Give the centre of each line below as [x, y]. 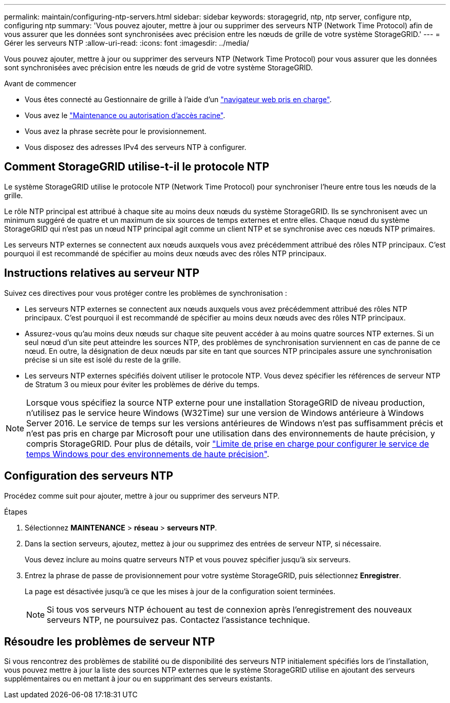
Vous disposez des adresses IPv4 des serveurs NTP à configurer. [136, 147]
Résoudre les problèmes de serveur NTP [110, 641]
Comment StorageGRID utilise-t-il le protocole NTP [137, 167]
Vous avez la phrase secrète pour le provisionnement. [116, 131]
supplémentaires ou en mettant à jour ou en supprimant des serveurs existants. [138, 679]
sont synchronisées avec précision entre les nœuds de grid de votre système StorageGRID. [158, 68]
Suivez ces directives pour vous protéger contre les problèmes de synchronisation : [146, 293]
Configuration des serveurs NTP [89, 476]
